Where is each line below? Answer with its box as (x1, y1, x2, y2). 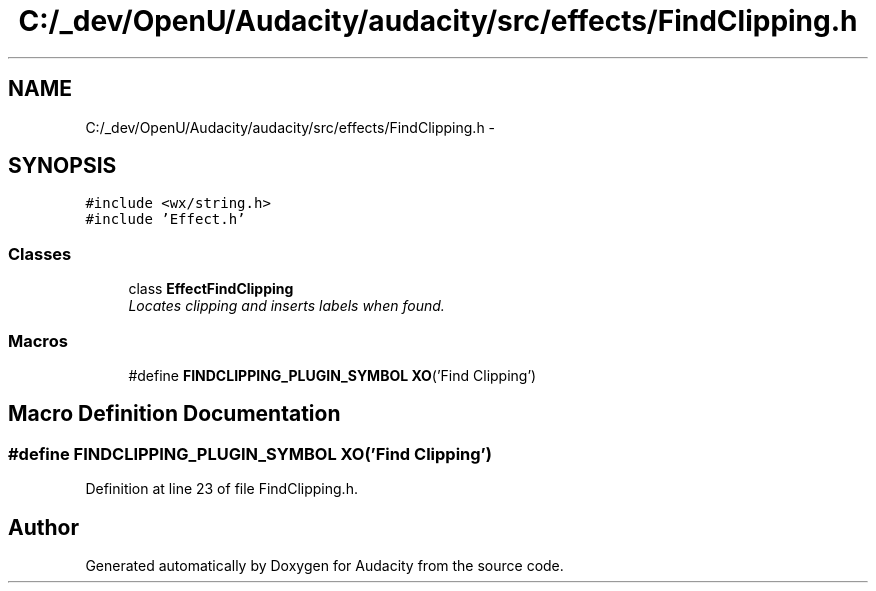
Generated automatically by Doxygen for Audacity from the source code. (85, 557, 564, 574)
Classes (8, 243, 72, 264)
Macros (8, 330, 68, 351)
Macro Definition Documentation (8, 401, 341, 427)
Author (8, 514, 79, 540)
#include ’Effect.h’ (85, 211, 246, 228)
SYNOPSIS (8, 153, 117, 179)
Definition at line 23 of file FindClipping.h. (85, 480, 358, 498)
